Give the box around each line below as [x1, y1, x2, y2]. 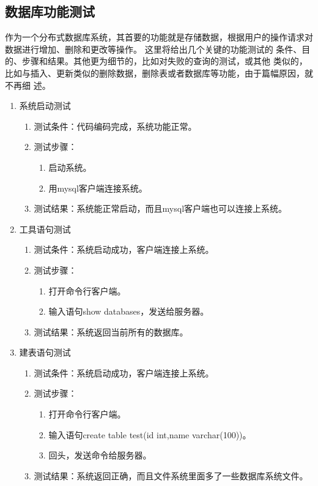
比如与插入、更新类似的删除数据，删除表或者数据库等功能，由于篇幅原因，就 [5, 66, 313, 79]
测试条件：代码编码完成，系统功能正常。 [34, 119, 197, 132]
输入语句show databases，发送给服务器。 [48, 305, 209, 318]
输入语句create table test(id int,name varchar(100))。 [48, 428, 251, 441]
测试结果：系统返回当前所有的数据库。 [34, 325, 188, 338]
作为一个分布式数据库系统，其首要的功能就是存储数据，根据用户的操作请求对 [5, 31, 313, 43]
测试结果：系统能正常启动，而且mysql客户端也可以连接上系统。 [34, 202, 287, 215]
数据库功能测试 [5, 2, 95, 21]
